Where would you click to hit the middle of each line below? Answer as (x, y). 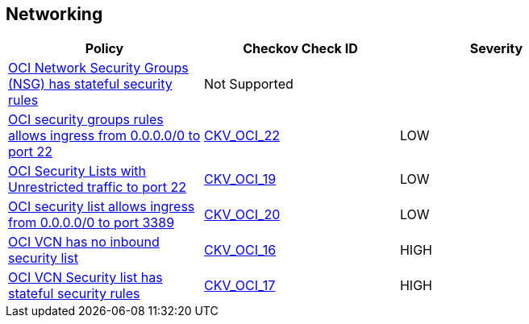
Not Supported (248, 84)
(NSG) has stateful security (90, 84)
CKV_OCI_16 (240, 250)
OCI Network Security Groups (98, 68)
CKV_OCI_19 (240, 179)
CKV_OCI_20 (242, 215)
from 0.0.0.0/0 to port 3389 (92, 223)
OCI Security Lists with (77, 171)
